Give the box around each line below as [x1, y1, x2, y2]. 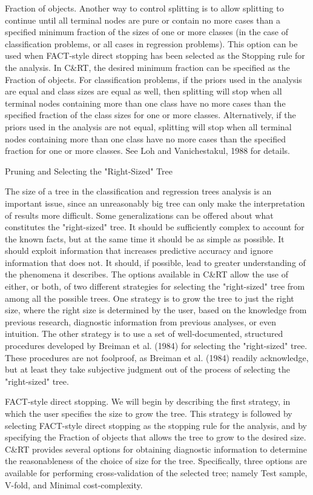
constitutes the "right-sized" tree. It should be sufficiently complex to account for [5, 221, 305, 233]
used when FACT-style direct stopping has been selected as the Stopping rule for [5, 49, 305, 62]
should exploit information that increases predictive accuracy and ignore [5, 244, 273, 257]
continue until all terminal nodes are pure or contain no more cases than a [5, 13, 281, 26]
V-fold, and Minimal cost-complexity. [5, 478, 143, 491]
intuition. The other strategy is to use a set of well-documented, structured [5, 327, 283, 340]
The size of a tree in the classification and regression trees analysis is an [5, 185, 272, 198]
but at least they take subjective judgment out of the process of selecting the [5, 363, 290, 376]
